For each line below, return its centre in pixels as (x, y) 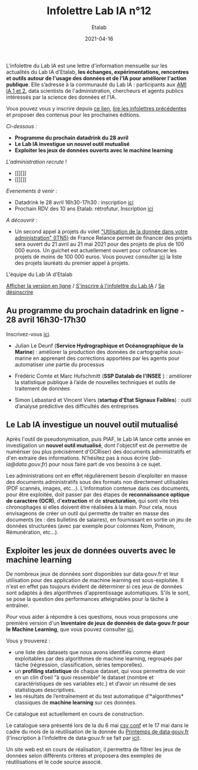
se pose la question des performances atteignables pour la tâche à (87, 599)
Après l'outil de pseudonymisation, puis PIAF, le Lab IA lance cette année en (98, 439)
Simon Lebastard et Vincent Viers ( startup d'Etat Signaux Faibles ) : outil (103, 399)
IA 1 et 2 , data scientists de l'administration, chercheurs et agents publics (95, 90)
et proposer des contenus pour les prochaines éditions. (73, 115)
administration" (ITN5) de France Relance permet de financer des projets (103, 238)
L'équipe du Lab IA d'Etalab (39, 274)
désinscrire (20, 292)
